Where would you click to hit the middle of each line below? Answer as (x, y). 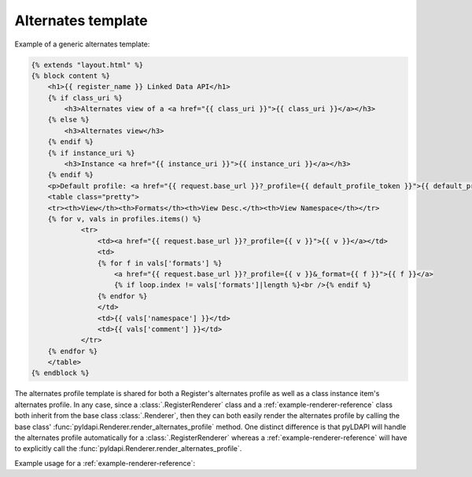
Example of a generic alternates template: (82, 44)
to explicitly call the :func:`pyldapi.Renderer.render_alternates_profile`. (128, 449)
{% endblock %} (60, 373)
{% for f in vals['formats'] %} (160, 263)
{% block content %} (70, 76)
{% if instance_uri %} (91, 153)
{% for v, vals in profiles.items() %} (125, 219)
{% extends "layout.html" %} (87, 65)
